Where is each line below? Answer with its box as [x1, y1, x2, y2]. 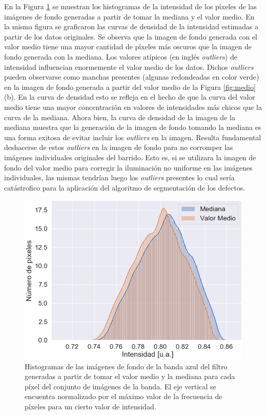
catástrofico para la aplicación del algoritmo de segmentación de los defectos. [4, 182, 245, 193]
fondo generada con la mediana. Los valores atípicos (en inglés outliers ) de [4, 51, 237, 62]
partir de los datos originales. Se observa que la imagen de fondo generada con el [4, 31, 257, 42]
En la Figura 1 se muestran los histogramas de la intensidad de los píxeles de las [4, 1, 257, 11]
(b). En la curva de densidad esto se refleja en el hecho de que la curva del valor [4, 91, 255, 102]
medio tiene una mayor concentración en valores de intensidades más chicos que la [4, 101, 262, 112]
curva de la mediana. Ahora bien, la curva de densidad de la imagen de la [4, 111, 235, 122]
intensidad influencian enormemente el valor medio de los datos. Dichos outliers [4, 61, 254, 72]
